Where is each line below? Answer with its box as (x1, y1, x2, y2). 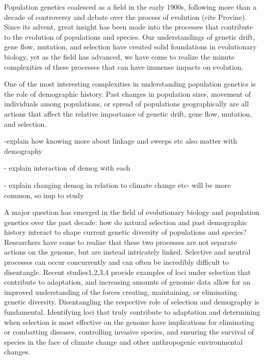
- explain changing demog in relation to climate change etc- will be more (4, 179, 231, 190)
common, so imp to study (4, 189, 84, 200)
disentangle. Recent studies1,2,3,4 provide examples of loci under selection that (4, 266, 251, 277)
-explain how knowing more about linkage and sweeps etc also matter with (4, 135, 237, 146)
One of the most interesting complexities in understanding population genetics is (4, 78, 256, 89)
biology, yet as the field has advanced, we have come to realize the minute (4, 51, 235, 62)
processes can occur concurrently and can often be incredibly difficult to (4, 257, 229, 267)
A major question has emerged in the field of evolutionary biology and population (4, 207, 259, 217)
